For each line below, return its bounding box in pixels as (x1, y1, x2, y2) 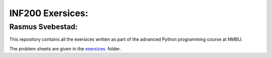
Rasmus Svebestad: (9, 22, 78, 31)
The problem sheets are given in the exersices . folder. (9, 45, 121, 51)
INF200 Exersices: (9, 8, 88, 19)
